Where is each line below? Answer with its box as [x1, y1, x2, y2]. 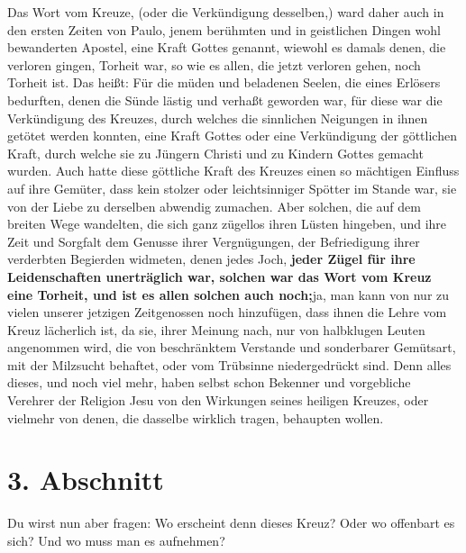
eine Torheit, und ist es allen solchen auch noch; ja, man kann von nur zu [7, 285, 450, 304]
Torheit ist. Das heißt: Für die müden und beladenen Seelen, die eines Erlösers [7, 73, 441, 92]
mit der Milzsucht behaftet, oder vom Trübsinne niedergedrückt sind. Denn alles [7, 355, 452, 374]
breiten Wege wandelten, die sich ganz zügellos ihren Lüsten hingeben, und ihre [7, 214, 447, 233]
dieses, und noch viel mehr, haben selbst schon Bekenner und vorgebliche [7, 373, 411, 392]
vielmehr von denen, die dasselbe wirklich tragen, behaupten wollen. [7, 408, 384, 427]
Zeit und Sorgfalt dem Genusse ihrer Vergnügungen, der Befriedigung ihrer [7, 231, 420, 250]
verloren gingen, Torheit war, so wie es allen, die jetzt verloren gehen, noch [7, 55, 421, 74]
